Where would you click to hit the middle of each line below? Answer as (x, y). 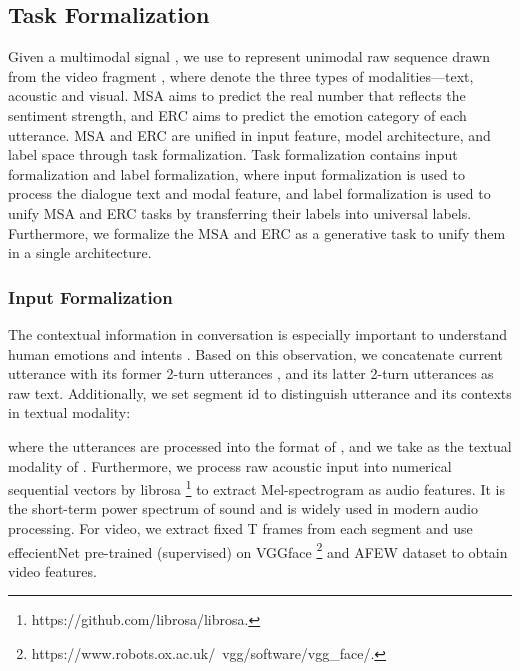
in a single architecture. (80, 252)
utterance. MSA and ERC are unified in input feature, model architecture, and (249, 134)
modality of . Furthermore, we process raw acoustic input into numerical (230, 465)
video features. (52, 570)
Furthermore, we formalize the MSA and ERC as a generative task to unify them (257, 232)
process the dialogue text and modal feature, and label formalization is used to (249, 193)
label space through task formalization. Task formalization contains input (233, 154)
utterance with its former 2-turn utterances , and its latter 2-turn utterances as (251, 373)
